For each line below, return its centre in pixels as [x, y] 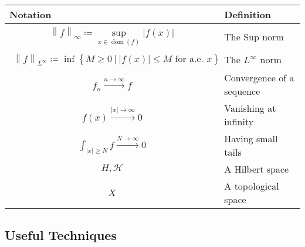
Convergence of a [259, 78]
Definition [248, 14]
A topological [252, 186]
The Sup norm [254, 37]
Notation [30, 14]
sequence [242, 91]
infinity [239, 122]
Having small [251, 139]
